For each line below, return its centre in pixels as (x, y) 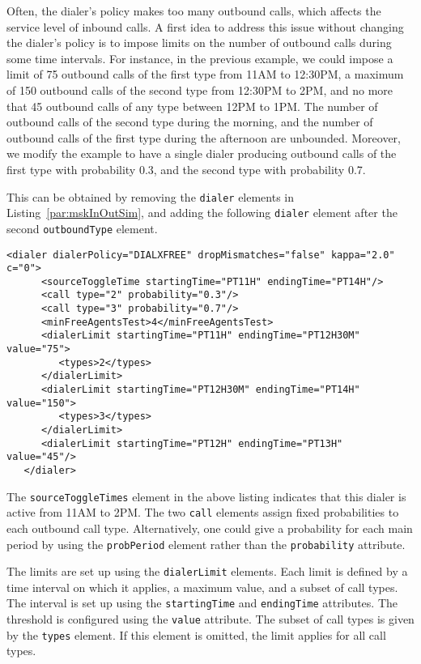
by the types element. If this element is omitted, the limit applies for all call (196, 634)
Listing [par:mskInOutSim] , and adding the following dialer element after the (202, 213)
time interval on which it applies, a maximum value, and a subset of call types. (202, 587)
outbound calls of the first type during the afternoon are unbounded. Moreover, (204, 137)
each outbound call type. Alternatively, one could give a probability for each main (210, 528)
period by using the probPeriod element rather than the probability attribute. (206, 544)
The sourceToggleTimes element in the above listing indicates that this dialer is (206, 496)
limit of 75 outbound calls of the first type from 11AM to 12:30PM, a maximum (205, 74)
